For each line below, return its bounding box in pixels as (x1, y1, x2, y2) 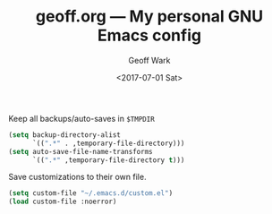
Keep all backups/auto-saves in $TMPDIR (8, 113, 156, 124)
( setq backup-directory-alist (8, 130, 122, 140)
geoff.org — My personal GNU (35, 6, 264, 27)
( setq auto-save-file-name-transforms (8, 147, 153, 156)
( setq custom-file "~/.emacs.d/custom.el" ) (8, 189, 174, 198)
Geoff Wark (128, 55, 171, 65)
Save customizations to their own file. (8, 172, 147, 183)
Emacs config (97, 25, 202, 46)
